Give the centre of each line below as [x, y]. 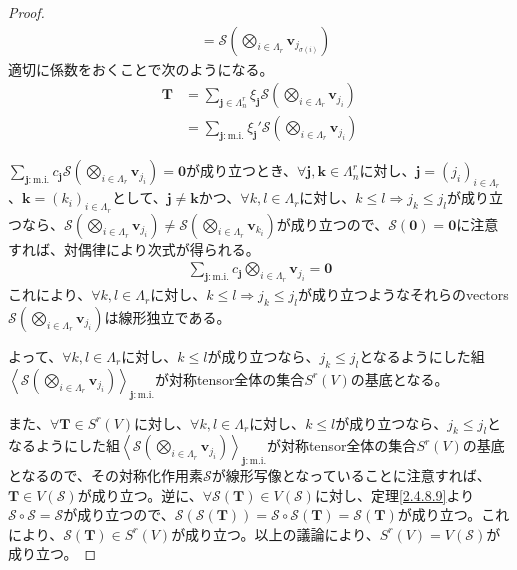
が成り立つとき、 [241, 170]
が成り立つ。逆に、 [140, 494]
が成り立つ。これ [453, 514]
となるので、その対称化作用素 [106, 475]
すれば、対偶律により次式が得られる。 [134, 248]
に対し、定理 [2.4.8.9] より [394, 494]
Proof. [26, 12]
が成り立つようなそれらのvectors [403, 294]
